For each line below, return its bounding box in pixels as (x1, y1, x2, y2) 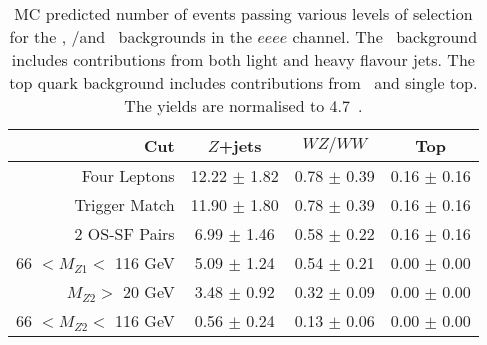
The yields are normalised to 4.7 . (124, 94, 363, 117)
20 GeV (122, 280, 175, 303)
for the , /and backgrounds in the (9, 25, 253, 48)
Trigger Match (74, 193, 175, 216)
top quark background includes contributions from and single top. (9, 71, 478, 94)
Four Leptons (81, 164, 175, 187)
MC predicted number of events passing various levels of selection (14, 2, 473, 25)
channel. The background (292, 25, 478, 48)
